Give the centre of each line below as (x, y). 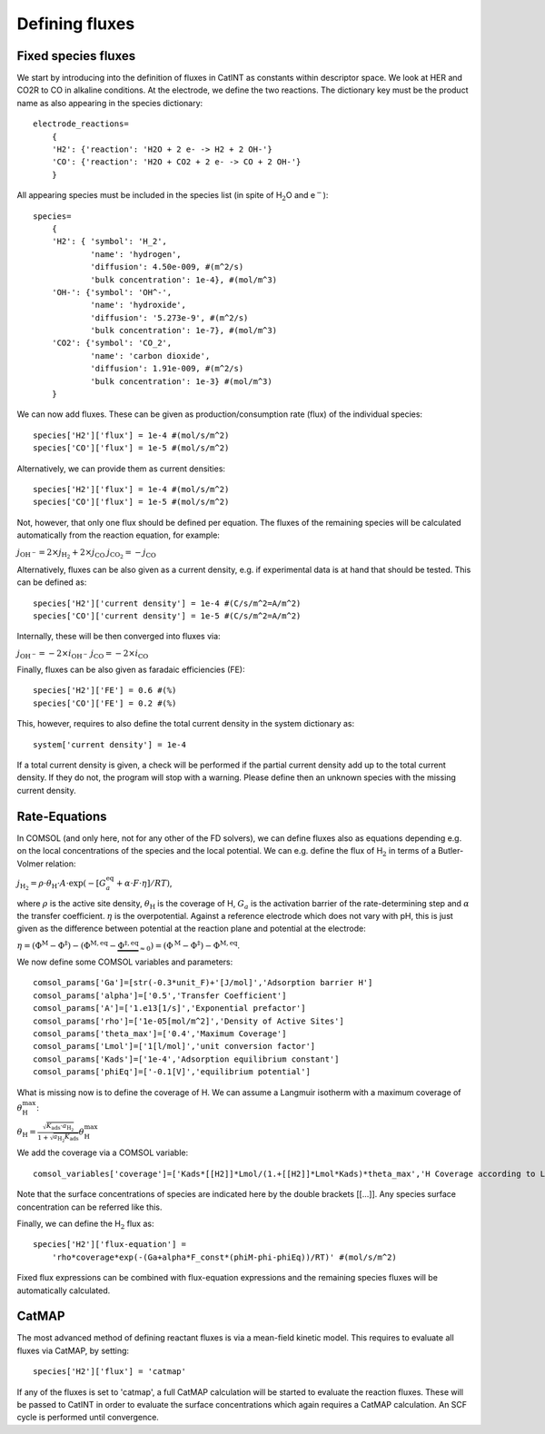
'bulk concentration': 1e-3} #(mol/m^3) (181, 381)
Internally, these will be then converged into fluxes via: (119, 637)
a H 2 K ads (66, 1138)
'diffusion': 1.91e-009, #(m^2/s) (167, 369)
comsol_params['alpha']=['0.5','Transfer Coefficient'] (160, 995)
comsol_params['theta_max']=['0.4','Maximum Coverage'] (160, 1034)
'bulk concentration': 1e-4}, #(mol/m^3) (183, 280)
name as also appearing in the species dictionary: (110, 103)
